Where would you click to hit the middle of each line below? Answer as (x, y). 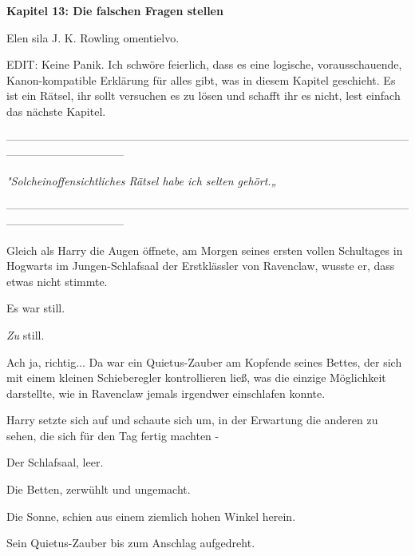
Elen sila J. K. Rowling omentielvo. (93, 37)
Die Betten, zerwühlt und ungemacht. (99, 489)
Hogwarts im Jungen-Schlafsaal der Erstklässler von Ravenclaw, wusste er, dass (201, 266)
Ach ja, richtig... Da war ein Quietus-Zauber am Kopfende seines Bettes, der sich (204, 361)
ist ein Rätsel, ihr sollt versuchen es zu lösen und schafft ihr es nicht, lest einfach (204, 95)
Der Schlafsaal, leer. (55, 462)
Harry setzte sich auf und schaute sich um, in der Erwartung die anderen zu (192, 420)
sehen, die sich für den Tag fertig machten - (113, 435)
